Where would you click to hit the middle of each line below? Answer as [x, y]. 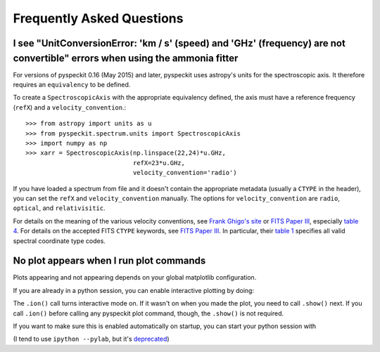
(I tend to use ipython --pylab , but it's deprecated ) [91, 339]
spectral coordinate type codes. [59, 241]
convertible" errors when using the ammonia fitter [126, 58]
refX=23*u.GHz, [159, 163]
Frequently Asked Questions [98, 18]
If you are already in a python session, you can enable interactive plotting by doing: [134, 290]
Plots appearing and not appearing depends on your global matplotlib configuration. [135, 278]
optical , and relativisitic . [59, 208]
